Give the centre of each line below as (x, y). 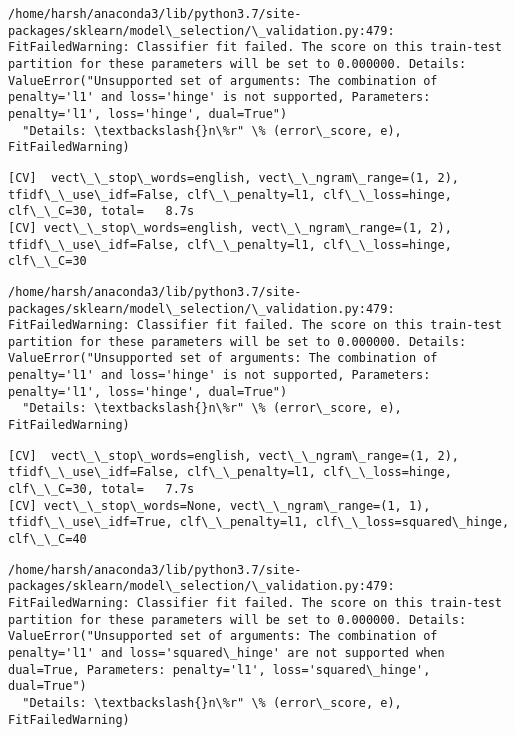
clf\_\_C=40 (47, 539)
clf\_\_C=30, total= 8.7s (101, 211)
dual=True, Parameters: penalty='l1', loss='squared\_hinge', (219, 669)
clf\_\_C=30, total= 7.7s (101, 489)
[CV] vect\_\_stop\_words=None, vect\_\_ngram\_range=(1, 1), (219, 505)
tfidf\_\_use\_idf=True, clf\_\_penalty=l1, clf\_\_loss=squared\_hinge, (259, 522)
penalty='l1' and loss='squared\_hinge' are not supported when (226, 652)
